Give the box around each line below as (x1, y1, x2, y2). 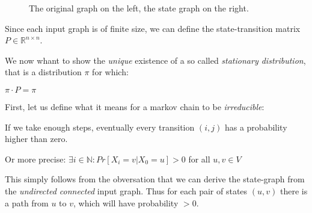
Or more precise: (5, 152, 66, 165)
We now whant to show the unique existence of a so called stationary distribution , (5, 54, 306, 66)
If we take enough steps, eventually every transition (5, 120, 195, 133)
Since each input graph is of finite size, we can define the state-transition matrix (5, 22, 301, 34)
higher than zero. (5, 132, 68, 145)
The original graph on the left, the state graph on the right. (29, 2, 249, 14)
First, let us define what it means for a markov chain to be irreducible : (5, 100, 265, 113)
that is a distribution (5, 66, 82, 78)
